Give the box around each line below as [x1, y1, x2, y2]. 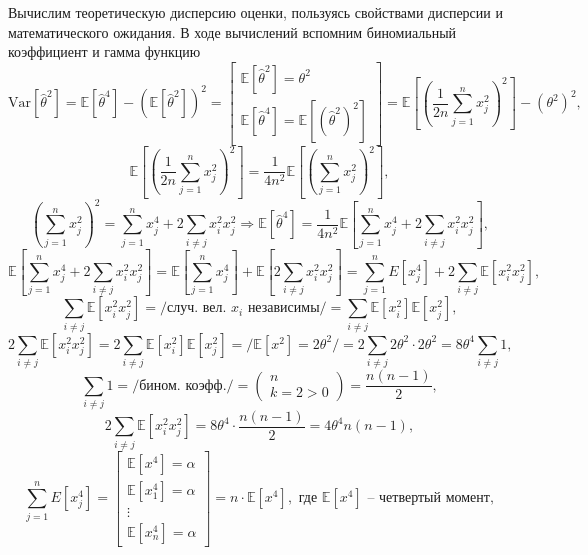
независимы [247, 301, 320, 316]
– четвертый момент [367, 491, 490, 506]
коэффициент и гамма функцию [8, 41, 201, 62]
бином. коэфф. [139, 378, 227, 393]
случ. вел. [166, 301, 227, 316]
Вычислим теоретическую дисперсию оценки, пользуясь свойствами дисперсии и [8, 2, 503, 22]
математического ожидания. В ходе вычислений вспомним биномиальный [8, 21, 457, 42]
